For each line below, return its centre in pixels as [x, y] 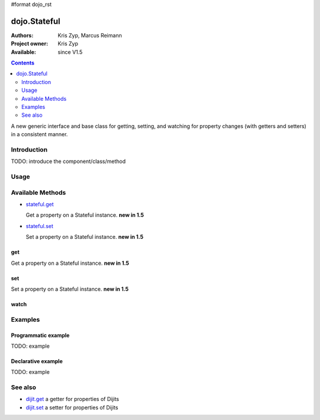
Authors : [22, 35]
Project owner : [30, 44]
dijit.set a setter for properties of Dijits [72, 407]
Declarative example [37, 361]
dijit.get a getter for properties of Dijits [73, 399]
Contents [23, 63]
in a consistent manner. [39, 134]
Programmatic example [40, 335]
